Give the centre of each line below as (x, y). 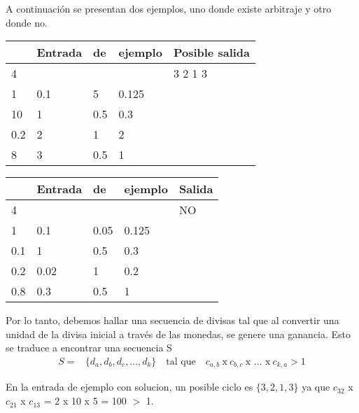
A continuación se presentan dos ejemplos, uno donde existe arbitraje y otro (169, 8)
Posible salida (212, 52)
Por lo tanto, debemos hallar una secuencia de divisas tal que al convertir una (173, 320)
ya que (316, 387)
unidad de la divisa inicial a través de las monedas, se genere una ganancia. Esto (178, 334)
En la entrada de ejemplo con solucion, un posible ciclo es (129, 387)
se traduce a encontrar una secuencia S (89, 348)
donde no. (27, 22)
